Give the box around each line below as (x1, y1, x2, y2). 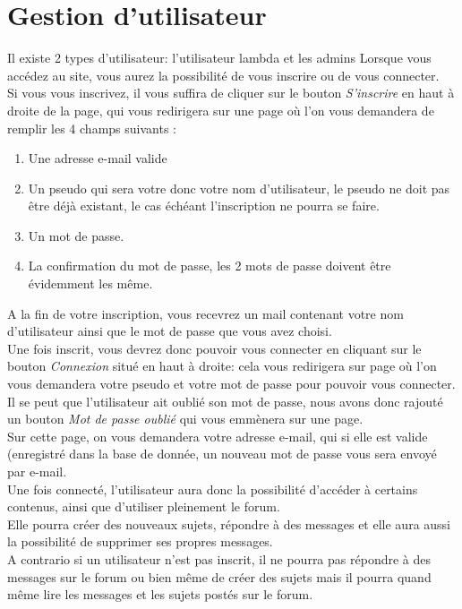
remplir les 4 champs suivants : (7, 118, 176, 137)
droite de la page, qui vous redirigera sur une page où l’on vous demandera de (7, 100, 434, 119)
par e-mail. (7, 462, 67, 480)
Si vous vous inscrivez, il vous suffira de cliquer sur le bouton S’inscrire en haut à (7, 83, 455, 102)
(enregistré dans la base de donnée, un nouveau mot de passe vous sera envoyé (7, 444, 437, 463)
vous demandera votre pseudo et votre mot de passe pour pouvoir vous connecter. (7, 374, 456, 393)
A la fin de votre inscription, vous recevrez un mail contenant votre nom (7, 304, 404, 322)
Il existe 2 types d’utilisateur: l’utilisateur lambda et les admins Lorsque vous (7, 48, 432, 67)
